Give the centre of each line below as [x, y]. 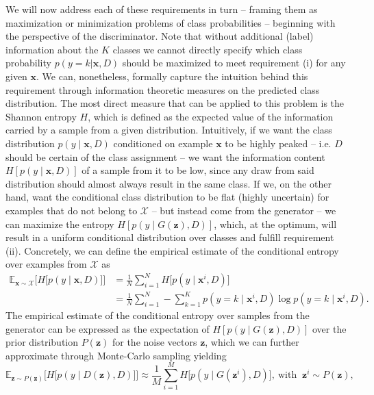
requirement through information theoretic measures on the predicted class [163, 89]
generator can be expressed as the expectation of [108, 328]
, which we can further [252, 342]
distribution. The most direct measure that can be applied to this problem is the [175, 103]
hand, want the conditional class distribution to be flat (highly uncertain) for [167, 197]
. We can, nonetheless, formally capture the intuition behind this [172, 76]
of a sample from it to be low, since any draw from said [198, 170]
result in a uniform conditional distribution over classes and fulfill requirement [170, 237]
